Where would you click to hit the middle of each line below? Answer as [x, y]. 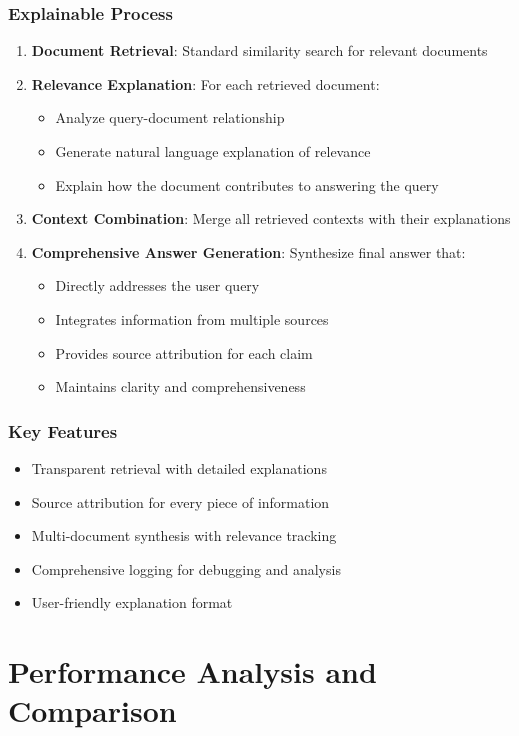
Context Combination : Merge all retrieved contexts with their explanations [271, 218]
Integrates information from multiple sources [192, 318]
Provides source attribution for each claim [184, 352]
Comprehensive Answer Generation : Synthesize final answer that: [248, 251]
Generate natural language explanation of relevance [213, 151]
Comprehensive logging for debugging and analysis [186, 568]
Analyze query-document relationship [170, 117]
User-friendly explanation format [132, 602]
